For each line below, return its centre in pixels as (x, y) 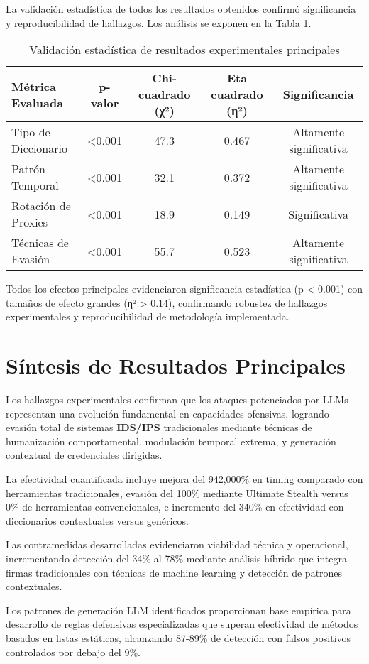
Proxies (30, 222)
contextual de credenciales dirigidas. (84, 455)
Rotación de (41, 206)
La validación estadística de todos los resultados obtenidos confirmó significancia (181, 9)
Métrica (34, 86)
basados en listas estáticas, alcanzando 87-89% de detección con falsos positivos (178, 638)
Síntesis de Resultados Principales (176, 365)
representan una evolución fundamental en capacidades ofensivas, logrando (167, 413)
